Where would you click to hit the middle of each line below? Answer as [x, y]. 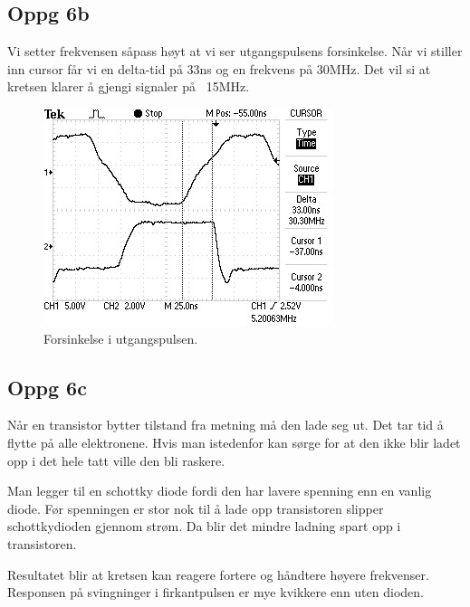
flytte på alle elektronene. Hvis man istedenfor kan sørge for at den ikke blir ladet [234, 442]
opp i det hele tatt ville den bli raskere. [116, 460]
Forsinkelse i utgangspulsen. [121, 338]
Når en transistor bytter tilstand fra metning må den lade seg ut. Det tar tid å [225, 425]
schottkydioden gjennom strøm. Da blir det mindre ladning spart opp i [204, 526]
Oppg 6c [47, 387]
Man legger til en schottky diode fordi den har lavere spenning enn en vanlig [220, 491]
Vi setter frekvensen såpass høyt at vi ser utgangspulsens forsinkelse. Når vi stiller [235, 51]
